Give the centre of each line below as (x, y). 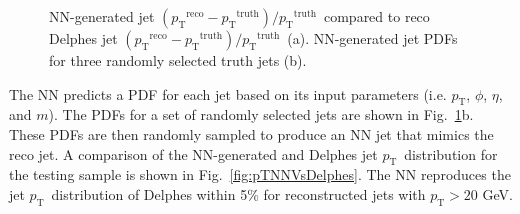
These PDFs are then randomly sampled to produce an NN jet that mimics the (251, 133)
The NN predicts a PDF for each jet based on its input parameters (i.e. (228, 93)
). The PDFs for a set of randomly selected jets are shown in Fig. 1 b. (261, 114)
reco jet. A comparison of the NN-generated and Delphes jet (193, 153)
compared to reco (376, 16)
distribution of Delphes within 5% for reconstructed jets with (238, 193)
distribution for (451, 153)
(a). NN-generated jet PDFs (372, 38)
